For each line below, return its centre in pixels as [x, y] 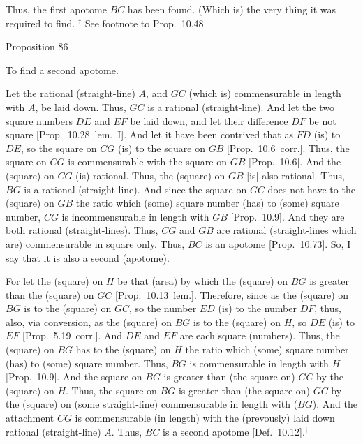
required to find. [40, 23]
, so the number [163, 308]
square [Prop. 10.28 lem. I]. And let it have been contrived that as [149, 134]
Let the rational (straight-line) [71, 93]
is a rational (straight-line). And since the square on [135, 189]
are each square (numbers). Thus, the [260, 335]
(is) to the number [257, 308]
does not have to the [311, 189]
